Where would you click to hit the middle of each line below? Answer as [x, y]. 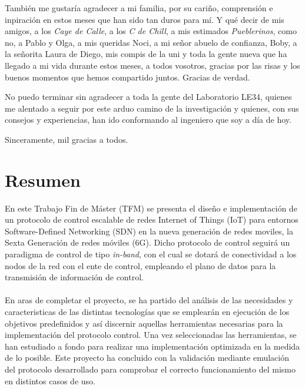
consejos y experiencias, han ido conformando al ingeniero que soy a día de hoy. [148, 120]
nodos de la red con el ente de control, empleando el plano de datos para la [140, 265]
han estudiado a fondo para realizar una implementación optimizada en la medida [152, 346]
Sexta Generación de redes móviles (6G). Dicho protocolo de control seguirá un [147, 242]
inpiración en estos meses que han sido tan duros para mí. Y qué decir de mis [145, 19]
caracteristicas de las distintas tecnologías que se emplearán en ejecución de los [147, 311]
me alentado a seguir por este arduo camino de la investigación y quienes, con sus [152, 108]
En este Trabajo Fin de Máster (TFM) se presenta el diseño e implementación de [151, 208]
